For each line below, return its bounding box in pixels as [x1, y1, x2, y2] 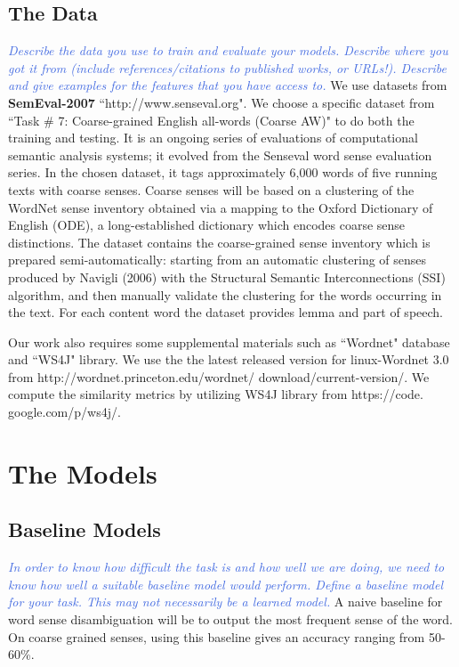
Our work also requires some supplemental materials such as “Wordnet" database [8, 332, 450, 351]
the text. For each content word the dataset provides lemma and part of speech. [8, 303, 443, 321]
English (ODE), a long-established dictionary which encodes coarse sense [8, 216, 406, 234]
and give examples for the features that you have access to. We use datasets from [8, 76, 447, 94]
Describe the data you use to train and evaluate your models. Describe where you [8, 41, 448, 60]
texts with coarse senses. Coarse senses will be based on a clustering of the [8, 180, 415, 199]
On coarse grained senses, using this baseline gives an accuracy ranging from [8, 627, 425, 646]
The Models [8, 454, 157, 491]
